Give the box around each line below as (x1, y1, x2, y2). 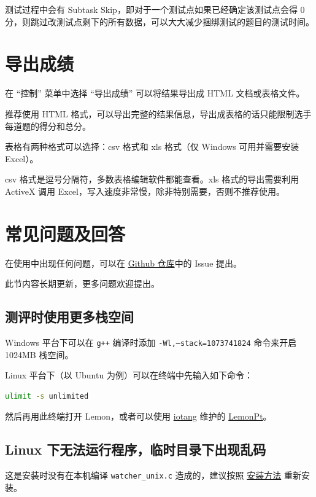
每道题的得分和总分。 (5, 119, 91, 132)
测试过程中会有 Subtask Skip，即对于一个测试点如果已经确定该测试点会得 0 (5, 3, 305, 15)
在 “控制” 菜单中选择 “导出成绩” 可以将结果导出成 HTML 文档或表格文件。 (5, 87, 305, 100)
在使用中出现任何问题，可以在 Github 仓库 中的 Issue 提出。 (5, 256, 242, 269)
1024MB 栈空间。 (5, 348, 74, 361)
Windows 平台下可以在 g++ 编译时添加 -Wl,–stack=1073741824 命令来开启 (5, 335, 297, 348)
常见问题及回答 (5, 221, 126, 246)
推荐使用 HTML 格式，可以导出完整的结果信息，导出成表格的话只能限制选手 (5, 107, 312, 120)
